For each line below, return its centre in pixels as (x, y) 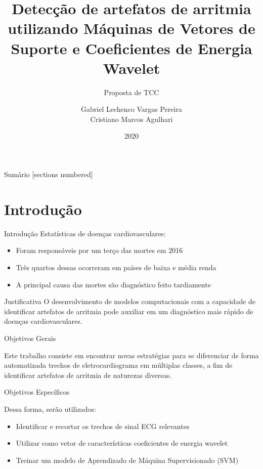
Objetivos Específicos (37, 392)
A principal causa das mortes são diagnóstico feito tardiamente (113, 284)
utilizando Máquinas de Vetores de (131, 28)
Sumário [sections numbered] (49, 174)
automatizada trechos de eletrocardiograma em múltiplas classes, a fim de (118, 365)
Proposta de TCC (131, 92)
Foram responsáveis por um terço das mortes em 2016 (99, 250)
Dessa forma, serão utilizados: (50, 409)
